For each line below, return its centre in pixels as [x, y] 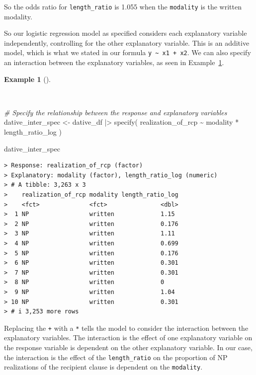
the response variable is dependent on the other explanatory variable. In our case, [128, 347]
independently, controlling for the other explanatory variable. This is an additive [127, 42]
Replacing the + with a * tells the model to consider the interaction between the [126, 328]
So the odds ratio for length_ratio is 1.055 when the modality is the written [123, 6]
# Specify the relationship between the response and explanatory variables [116, 112]
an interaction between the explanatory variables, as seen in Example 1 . [114, 62]
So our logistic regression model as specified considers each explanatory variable [126, 33]
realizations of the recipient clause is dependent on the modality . [103, 367]
